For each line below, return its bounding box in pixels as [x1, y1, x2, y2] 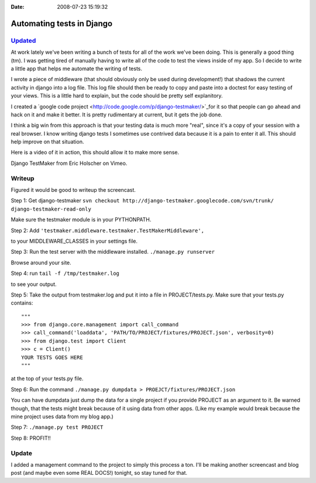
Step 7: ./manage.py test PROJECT [11, 424, 104, 431]
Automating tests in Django [11, 18, 113, 29]
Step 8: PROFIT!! [11, 434, 51, 441]
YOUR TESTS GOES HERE [21, 354, 83, 361]
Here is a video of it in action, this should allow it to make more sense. [11, 149, 180, 156]
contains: [11, 299, 33, 306]
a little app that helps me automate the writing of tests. [11, 65, 143, 72]
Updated [11, 36, 36, 44]
